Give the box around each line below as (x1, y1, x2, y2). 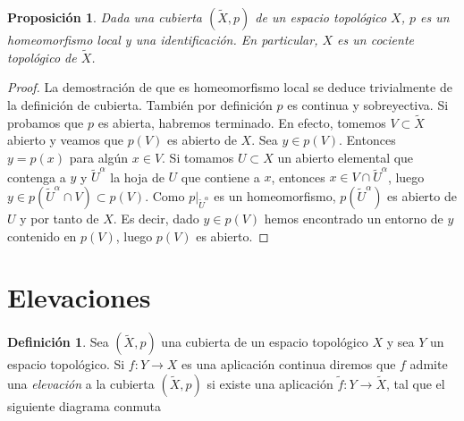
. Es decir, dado (113, 208, 199, 227)
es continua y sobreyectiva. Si (287, 96, 449, 114)
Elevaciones (7, 279, 151, 316)
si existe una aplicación (207, 374, 333, 392)
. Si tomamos (162, 148, 234, 166)
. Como (145, 186, 185, 205)
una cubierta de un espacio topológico (161, 333, 368, 351)
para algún (69, 148, 129, 166)
